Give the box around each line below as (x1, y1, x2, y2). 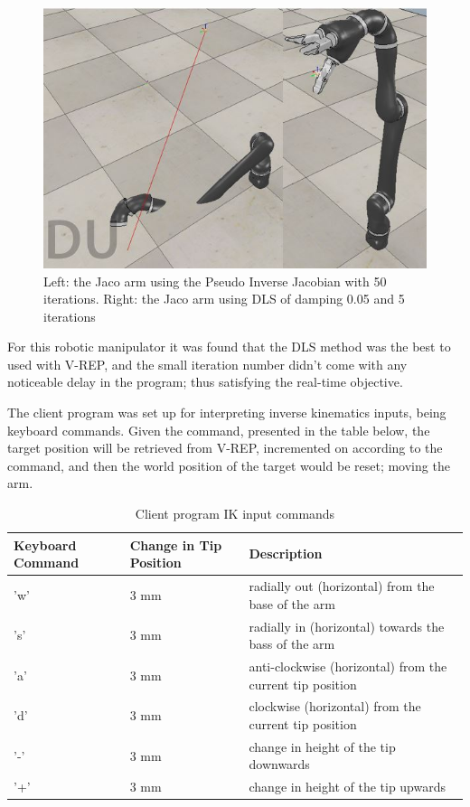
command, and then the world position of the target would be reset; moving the (7, 455, 450, 474)
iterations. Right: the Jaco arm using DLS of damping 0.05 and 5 (43, 289, 405, 308)
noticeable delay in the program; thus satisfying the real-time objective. (7, 372, 403, 391)
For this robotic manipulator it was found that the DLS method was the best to (7, 337, 451, 356)
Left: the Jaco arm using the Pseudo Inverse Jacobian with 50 (43, 271, 387, 290)
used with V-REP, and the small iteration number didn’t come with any (7, 354, 408, 373)
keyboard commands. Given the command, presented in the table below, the (7, 420, 430, 439)
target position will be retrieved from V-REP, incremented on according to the (7, 438, 443, 457)
